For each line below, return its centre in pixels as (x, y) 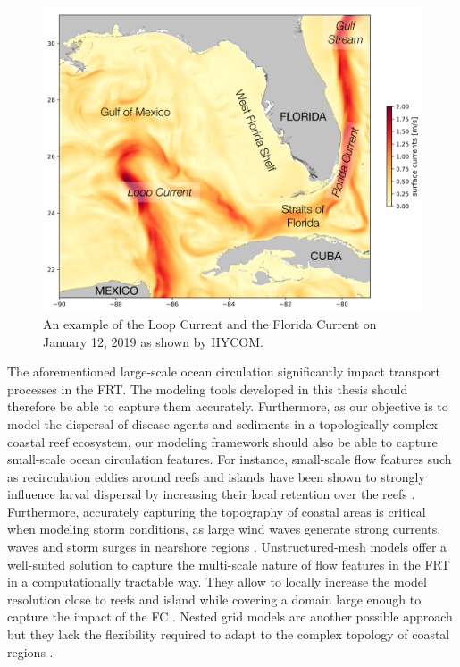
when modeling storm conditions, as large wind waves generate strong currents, (224, 529)
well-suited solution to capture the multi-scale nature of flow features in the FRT (229, 564)
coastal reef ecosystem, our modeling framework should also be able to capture (222, 441)
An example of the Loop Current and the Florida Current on (210, 323)
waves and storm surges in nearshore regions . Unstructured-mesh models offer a (227, 547)
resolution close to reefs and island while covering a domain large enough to (214, 599)
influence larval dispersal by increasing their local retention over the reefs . (211, 494)
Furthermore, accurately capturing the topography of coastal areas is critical (217, 511)
